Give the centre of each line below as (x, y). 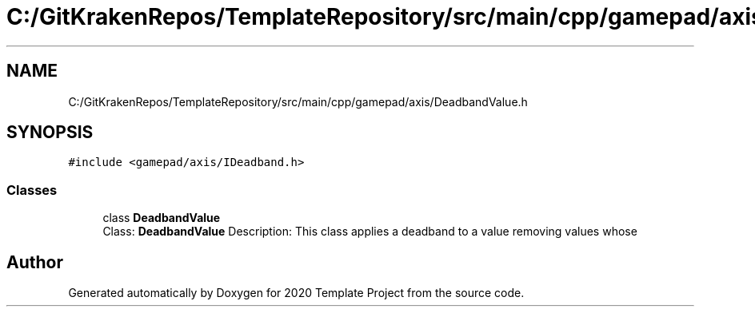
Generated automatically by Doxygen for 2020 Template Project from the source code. (296, 293)
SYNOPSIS (50, 133)
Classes (32, 190)
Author (35, 262)
